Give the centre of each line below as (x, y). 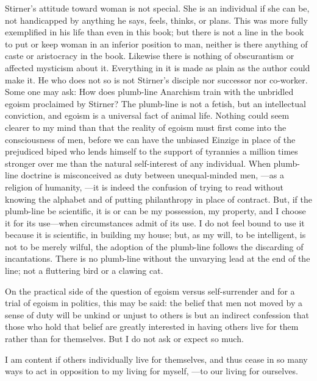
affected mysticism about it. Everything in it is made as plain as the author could (158, 67)
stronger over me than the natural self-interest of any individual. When (138, 163)
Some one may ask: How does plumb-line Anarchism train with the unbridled (149, 92)
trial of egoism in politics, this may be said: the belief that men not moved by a (154, 303)
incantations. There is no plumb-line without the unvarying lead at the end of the (158, 258)
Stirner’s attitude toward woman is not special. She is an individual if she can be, (157, 8)
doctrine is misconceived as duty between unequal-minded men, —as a (153, 175)
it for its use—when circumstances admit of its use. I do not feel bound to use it (155, 222)
